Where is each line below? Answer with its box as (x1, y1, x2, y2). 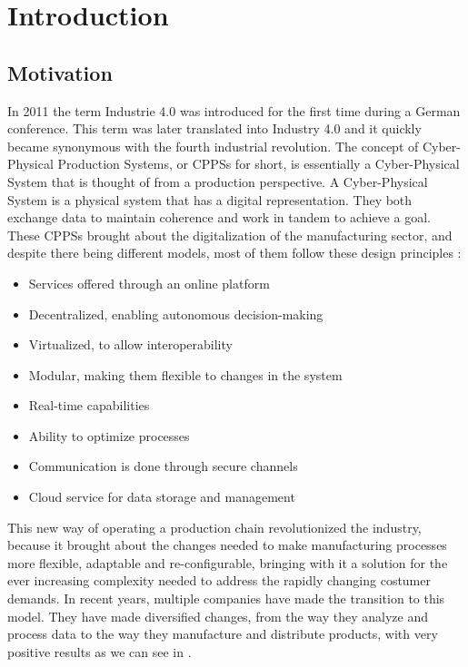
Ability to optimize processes (28, 426, 190, 445)
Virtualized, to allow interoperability (28, 335, 233, 354)
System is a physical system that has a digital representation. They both (7, 190, 413, 209)
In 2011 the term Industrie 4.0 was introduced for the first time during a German (7, 101, 461, 120)
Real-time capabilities (28, 396, 150, 415)
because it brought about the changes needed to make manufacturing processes (7, 535, 447, 554)
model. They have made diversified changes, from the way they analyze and (7, 606, 428, 625)
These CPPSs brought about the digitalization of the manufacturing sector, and (7, 225, 453, 244)
